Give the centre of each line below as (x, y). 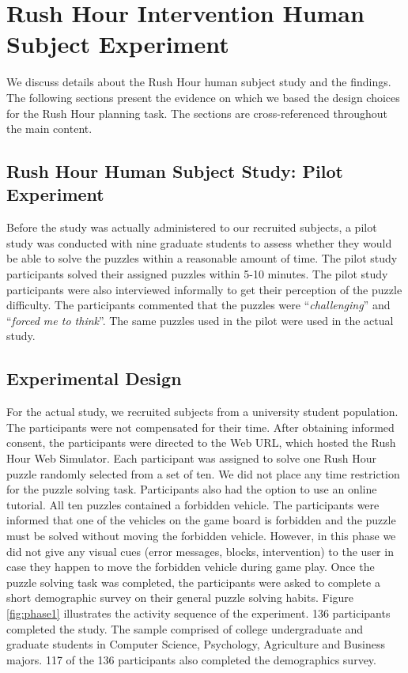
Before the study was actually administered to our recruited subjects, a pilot (192, 227)
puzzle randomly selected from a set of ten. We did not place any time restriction (203, 473)
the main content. (49, 129)
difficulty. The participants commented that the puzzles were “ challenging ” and (198, 305)
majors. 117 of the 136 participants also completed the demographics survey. (191, 659)
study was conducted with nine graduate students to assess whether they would (199, 242)
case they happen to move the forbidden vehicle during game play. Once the (191, 567)
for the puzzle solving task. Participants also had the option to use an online (192, 489)
